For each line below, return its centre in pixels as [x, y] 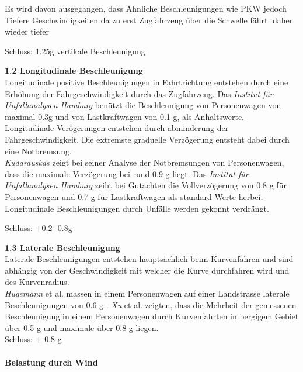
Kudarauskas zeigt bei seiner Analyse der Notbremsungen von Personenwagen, [144, 162]
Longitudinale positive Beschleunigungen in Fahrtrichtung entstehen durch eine [147, 82]
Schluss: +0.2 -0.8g [39, 228]
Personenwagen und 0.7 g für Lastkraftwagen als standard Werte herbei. [134, 196]
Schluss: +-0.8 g [33, 339]
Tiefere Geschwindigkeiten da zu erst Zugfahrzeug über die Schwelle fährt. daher [149, 20]
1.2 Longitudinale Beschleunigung [74, 70]
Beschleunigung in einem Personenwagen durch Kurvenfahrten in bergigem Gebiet [152, 316]
